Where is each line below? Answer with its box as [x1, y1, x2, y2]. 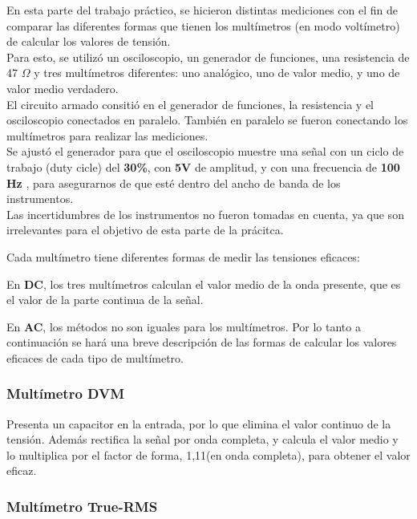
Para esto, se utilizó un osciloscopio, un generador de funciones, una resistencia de [6, 48, 410, 65]
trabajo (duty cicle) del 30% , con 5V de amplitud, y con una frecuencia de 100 [6, 158, 400, 175]
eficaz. [6, 462, 37, 479]
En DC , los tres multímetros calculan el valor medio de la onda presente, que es [6, 275, 401, 292]
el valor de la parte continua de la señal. [6, 291, 204, 308]
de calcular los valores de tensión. [6, 33, 171, 50]
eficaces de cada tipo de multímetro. [6, 349, 184, 366]
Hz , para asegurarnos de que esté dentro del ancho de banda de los [6, 174, 341, 191]
